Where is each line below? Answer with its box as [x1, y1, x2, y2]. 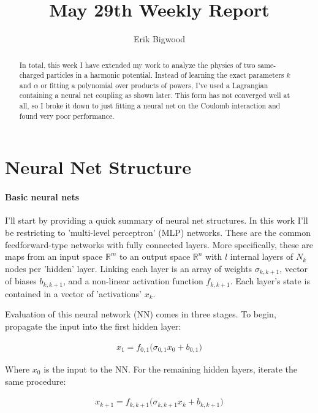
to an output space [119, 250, 191, 263]
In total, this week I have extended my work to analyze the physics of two [19, 59, 256, 70]
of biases [5, 275, 37, 287]
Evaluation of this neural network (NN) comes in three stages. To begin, [5, 308, 276, 320]
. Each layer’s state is [230, 275, 310, 287]
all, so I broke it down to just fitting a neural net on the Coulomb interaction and [19, 100, 281, 111]
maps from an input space [5, 250, 103, 263]
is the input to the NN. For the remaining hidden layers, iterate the [44, 362, 298, 375]
